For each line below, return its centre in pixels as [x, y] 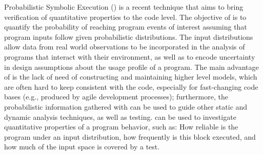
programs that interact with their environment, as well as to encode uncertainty [130, 56]
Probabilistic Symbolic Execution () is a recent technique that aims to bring [124, 7]
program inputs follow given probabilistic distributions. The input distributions [129, 36]
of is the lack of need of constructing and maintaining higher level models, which [131, 77]
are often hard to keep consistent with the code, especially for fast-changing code [131, 86]
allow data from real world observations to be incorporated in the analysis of [125, 47]
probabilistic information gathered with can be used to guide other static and [126, 106]
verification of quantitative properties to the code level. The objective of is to [125, 17]
